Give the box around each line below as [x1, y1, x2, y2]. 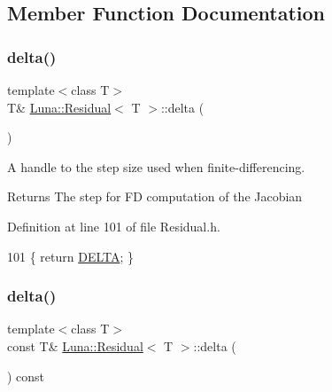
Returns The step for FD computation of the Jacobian [7, 187, 303, 206]
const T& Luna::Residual [7, 336, 143, 355]
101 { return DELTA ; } [7, 247, 135, 265]
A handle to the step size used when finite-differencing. [7, 157, 305, 176]
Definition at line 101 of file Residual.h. [7, 216, 220, 235]
